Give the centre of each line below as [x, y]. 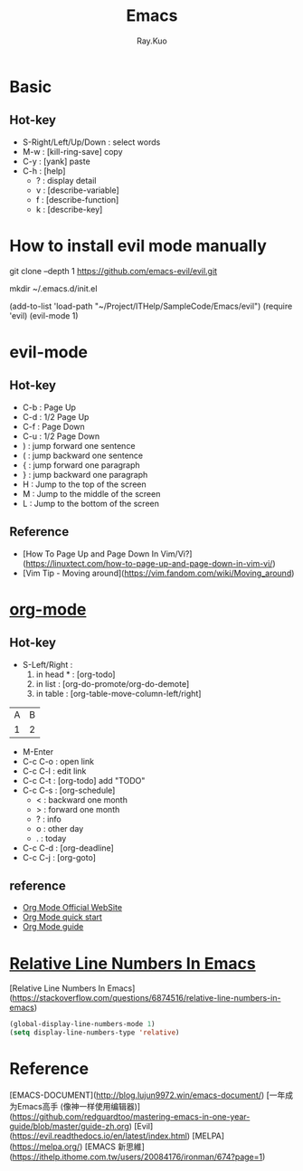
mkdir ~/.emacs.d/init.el [53, 288]
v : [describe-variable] [77, 190]
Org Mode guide [53, 927]
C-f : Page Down [54, 426]
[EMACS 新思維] [114, 1147]
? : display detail [66, 180]
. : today [51, 838]
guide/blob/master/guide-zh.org [69, 1126]
